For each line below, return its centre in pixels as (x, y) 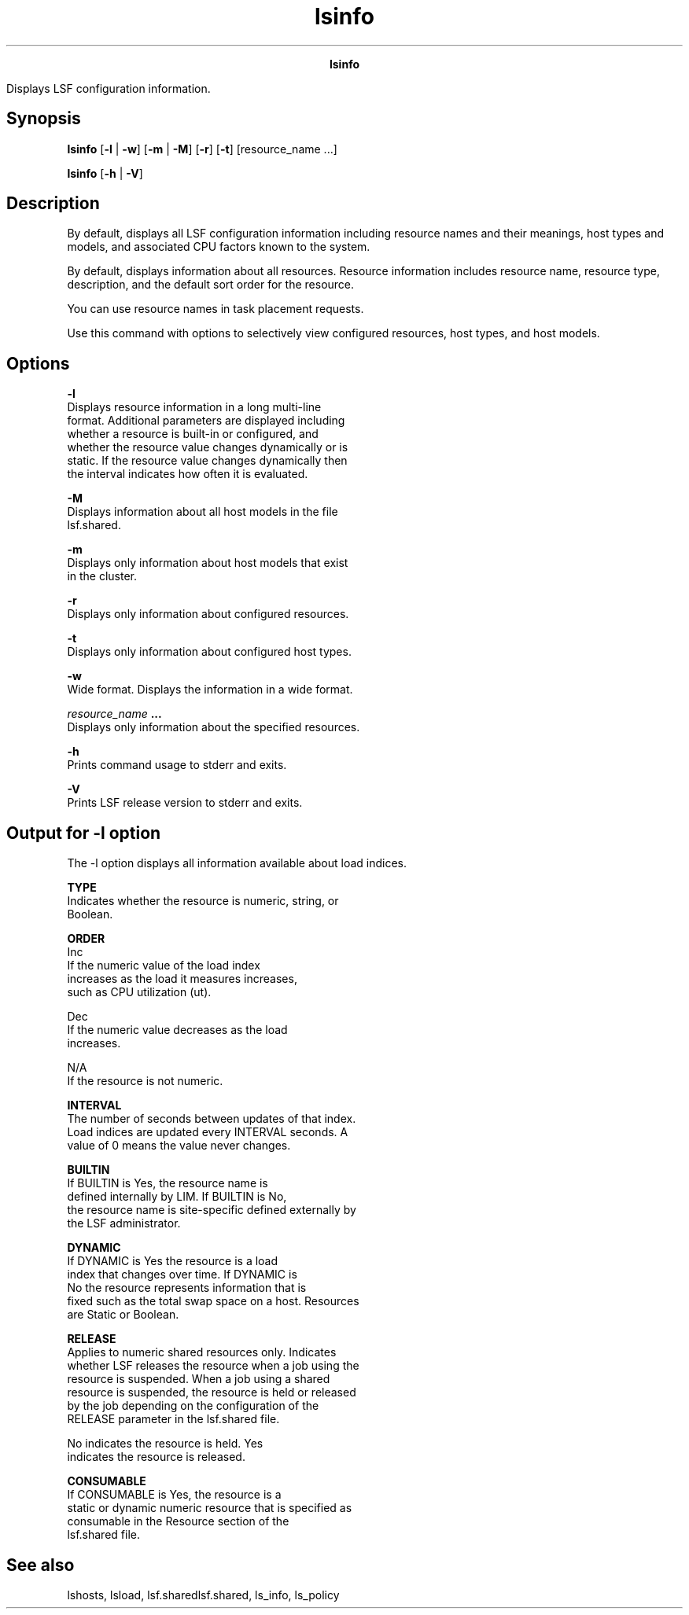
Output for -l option (84, 833)
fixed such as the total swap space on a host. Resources (213, 1301)
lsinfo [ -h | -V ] (105, 173)
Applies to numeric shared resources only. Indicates (202, 1352)
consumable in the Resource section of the (178, 1521)
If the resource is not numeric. (145, 1081)
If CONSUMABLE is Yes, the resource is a (174, 1495)
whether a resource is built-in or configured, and (193, 434)
